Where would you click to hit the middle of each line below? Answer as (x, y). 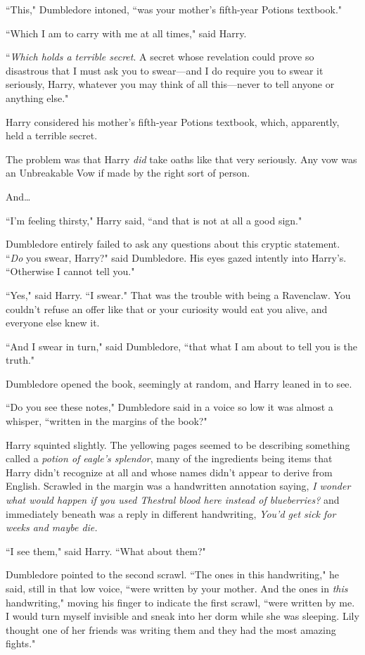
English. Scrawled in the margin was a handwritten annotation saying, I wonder (178, 486)
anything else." (37, 97)
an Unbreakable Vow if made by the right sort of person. (128, 173)
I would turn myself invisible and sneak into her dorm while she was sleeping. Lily (182, 616)
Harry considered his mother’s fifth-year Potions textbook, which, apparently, (173, 121)
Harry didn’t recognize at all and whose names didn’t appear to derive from (169, 472)
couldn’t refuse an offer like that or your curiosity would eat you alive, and (167, 309)
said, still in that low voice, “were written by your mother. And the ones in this (177, 588)
